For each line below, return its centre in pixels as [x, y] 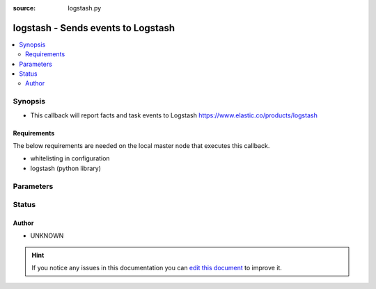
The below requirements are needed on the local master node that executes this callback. [141, 146]
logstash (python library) [65, 168]
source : [24, 8]
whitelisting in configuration [70, 158]
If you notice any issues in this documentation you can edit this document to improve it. [157, 268]
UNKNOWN [47, 236]
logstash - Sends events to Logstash [94, 28]
